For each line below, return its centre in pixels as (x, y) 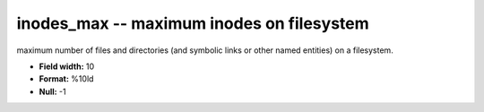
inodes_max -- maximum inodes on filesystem (193, 23)
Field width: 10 (67, 66)
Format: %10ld (66, 79)
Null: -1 (52, 91)
